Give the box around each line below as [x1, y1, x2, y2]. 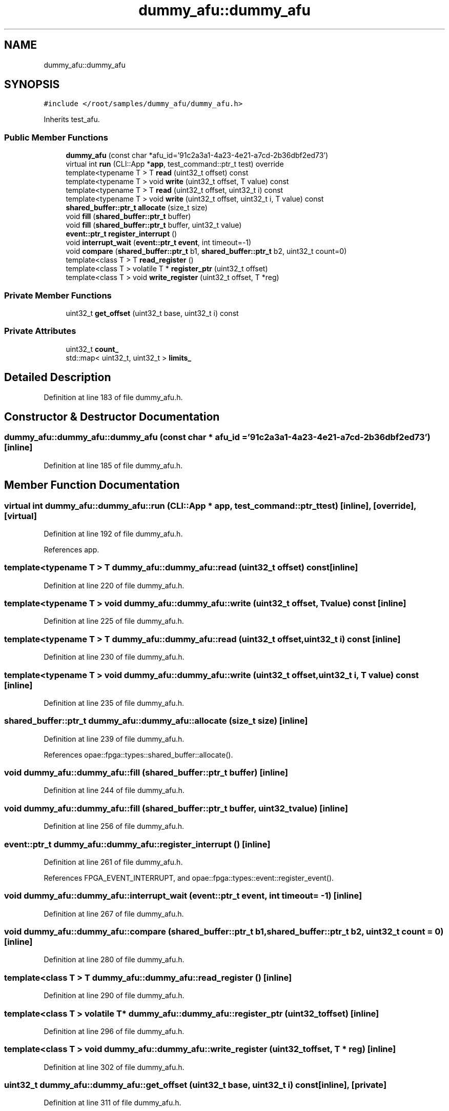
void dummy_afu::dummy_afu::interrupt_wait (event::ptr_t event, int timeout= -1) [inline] [4, 890, 362, 901]
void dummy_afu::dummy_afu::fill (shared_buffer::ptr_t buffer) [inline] [4, 767, 288, 778]
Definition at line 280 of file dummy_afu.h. [44, 955, 185, 964]
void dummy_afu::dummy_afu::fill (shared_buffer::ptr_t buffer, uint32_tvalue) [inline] [4, 803, 348, 814]
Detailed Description [4, 371, 111, 384]
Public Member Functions [4, 132, 108, 143]
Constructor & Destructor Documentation [4, 410, 220, 423]
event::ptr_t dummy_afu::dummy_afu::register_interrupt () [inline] [4, 839, 271, 849]
